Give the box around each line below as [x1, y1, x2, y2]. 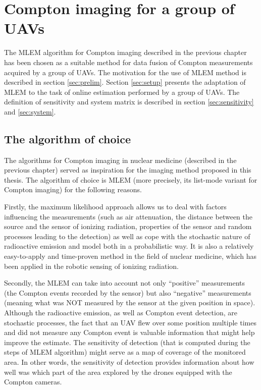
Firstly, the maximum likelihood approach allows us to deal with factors [4, 201, 227, 212]
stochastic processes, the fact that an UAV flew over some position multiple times [4, 317, 256, 327]
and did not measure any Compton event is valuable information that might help [4, 327, 255, 338]
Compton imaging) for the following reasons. [4, 184, 142, 195]
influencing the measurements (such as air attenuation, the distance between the [4, 211, 252, 221]
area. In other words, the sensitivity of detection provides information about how [4, 356, 254, 367]
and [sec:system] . [4, 106, 56, 117]
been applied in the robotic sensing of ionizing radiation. [4, 260, 179, 271]
